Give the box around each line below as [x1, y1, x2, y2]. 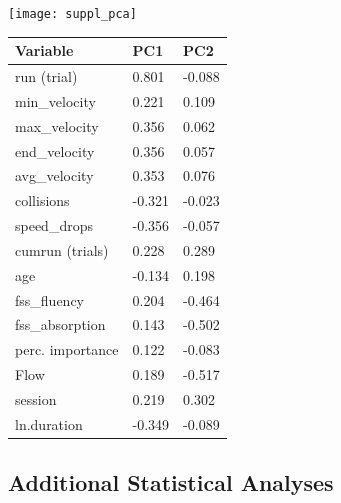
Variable [15, 40, 74, 61]
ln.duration [15, 413, 83, 434]
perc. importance [15, 339, 119, 360]
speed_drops [15, 215, 93, 236]
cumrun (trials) [15, 239, 109, 260]
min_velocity [15, 90, 96, 111]
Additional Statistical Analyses [8, 467, 334, 498]
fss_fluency [15, 289, 84, 310]
